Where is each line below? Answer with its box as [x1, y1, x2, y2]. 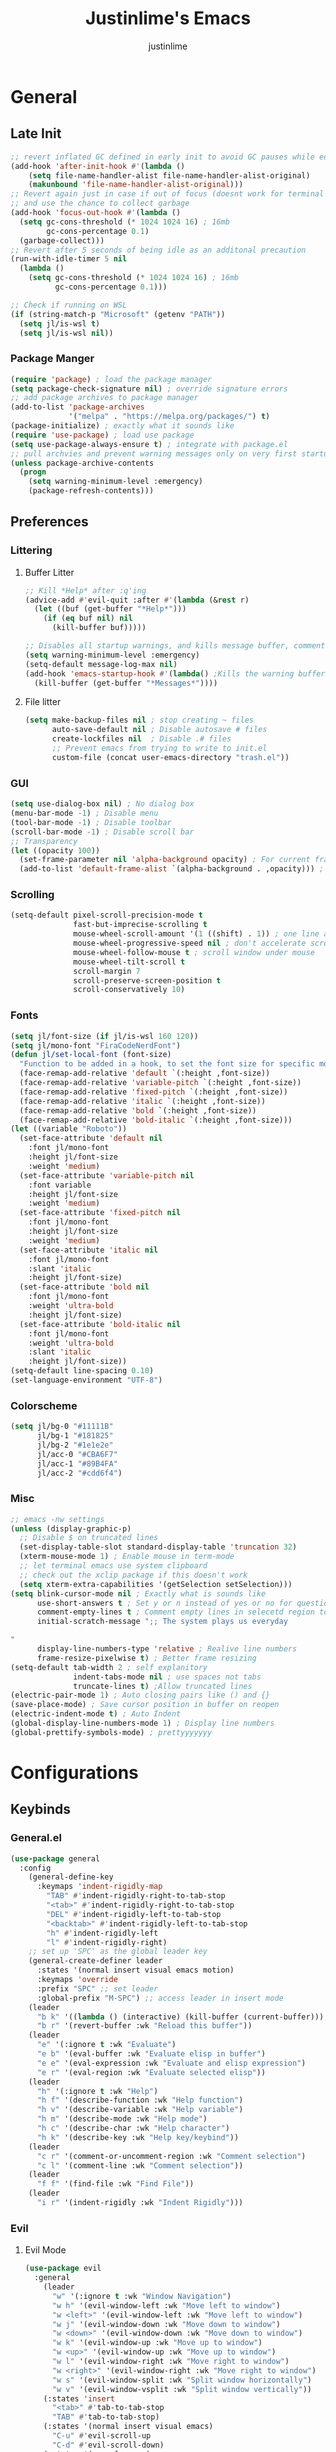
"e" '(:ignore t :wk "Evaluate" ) [36, 2040, 177, 2050]
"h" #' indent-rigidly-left [46, 1928, 159, 1938]
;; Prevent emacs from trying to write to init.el [51, 743, 268, 754]
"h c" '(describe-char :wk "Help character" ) [36, 2123, 230, 2134]
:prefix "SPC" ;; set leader [36, 1983, 159, 1994]
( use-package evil [24, 2263, 102, 2274]
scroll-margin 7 [73, 966, 141, 976]
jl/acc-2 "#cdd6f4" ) [36, 1468, 123, 1478]
